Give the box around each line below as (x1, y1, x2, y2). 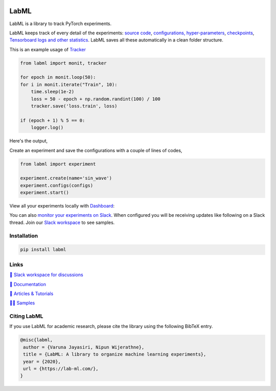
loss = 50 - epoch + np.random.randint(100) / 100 (31, 96, 160, 102)
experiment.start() (20, 190, 69, 196)
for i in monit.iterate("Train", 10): (20, 81, 118, 87)
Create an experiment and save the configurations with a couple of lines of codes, (9, 147, 182, 153)
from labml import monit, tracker (20, 60, 107, 66)
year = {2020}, (23, 359, 61, 364)
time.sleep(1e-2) (31, 89, 75, 95)
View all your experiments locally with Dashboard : (9, 203, 115, 209)
